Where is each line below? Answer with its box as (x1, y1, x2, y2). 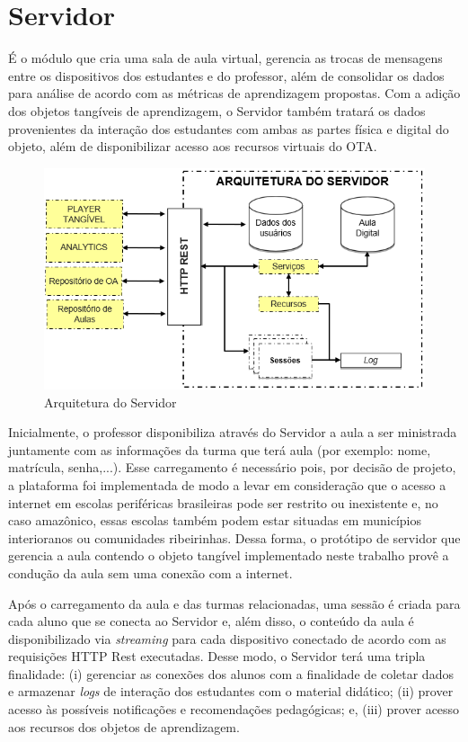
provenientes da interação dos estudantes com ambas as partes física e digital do (8, 119, 449, 138)
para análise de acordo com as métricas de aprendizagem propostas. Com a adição (8, 84, 461, 103)
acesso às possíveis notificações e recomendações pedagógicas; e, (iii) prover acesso (8, 700, 460, 719)
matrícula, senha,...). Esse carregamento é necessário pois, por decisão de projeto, (8, 458, 456, 477)
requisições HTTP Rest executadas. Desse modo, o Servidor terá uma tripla (8, 647, 426, 666)
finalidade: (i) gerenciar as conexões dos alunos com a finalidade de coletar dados (8, 664, 454, 683)
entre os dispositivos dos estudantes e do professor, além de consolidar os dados (8, 66, 445, 85)
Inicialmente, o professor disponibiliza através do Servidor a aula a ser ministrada (8, 423, 457, 442)
